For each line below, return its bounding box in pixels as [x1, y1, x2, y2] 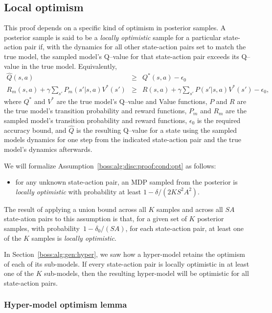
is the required [197, 115, 241, 125]
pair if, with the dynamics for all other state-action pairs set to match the [24, 42, 246, 52]
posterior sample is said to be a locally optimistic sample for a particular [4, 32, 221, 42]
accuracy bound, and [4, 125, 67, 135]
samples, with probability [4, 223, 80, 233]
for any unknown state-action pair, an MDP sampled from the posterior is [15, 177, 238, 187]
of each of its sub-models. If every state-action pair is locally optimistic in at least [4, 258, 249, 269]
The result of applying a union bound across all [4, 204, 146, 214]
